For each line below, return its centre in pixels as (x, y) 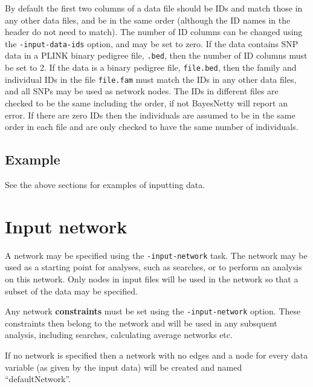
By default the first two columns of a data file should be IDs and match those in (154, 8)
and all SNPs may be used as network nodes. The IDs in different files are (142, 91)
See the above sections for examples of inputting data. (105, 184)
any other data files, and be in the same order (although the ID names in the (148, 20)
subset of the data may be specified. (71, 291)
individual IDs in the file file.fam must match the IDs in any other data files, (151, 79)
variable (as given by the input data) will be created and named (124, 367)
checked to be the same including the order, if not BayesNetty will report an (146, 103)
